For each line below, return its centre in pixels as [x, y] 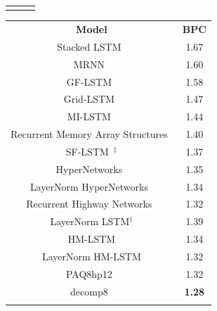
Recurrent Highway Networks [89, 204]
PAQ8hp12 [89, 273]
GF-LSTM [89, 81]
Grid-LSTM [89, 99]
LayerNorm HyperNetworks [89, 186]
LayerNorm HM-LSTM [91, 256]
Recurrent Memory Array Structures [89, 134]
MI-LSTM [89, 116]
